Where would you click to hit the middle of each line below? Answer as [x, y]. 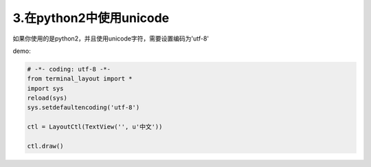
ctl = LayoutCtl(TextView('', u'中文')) [95, 127]
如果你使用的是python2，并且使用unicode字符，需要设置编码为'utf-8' [111, 38]
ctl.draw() [45, 146]
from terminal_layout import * [80, 79]
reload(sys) [47, 98]
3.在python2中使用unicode [91, 18]
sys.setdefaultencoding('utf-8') [83, 108]
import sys [45, 88]
